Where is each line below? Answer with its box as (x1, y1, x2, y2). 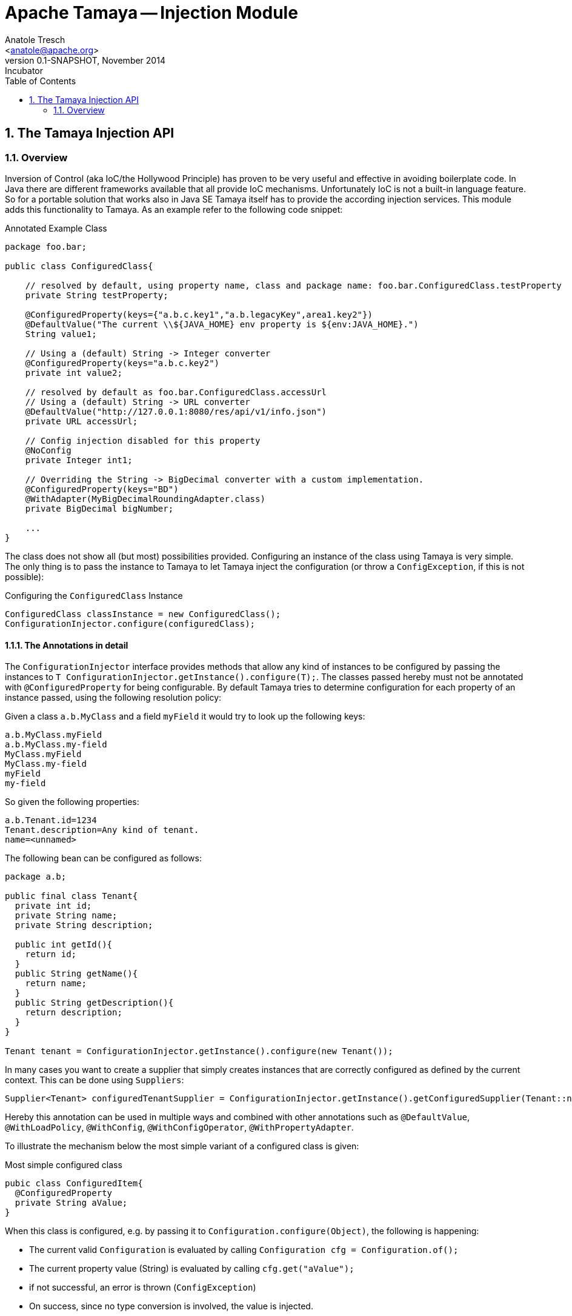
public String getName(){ (15, 969, 138, 979)
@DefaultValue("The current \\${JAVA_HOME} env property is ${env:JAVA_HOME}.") (25, 319, 419, 329)
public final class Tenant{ (5, 891, 138, 901)
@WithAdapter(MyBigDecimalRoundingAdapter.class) (25, 493, 265, 504)
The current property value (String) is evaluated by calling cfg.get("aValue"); (29, 1263, 354, 1274)
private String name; (15, 910, 118, 921)
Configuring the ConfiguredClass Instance (5, 590, 183, 601)
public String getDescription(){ (15, 998, 174, 1008)
